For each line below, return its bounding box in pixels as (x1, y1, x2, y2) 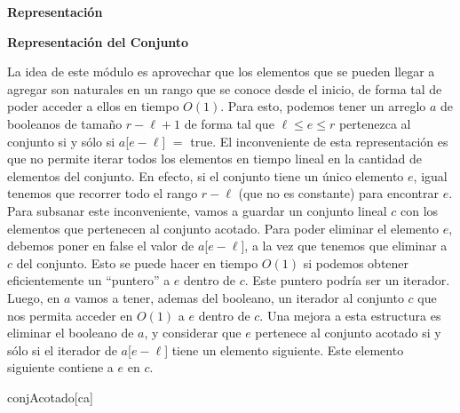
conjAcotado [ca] (7, 387, 93, 406)
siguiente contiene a (7, 358, 114, 377)
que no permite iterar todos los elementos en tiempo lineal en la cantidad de (7, 149, 422, 168)
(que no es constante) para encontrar (238, 184, 439, 203)
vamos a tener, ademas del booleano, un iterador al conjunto (75, 288, 404, 306)
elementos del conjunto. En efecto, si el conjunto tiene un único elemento (7, 166, 404, 185)
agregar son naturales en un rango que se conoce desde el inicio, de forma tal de (7, 79, 442, 98)
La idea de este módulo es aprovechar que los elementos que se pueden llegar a (7, 62, 435, 81)
